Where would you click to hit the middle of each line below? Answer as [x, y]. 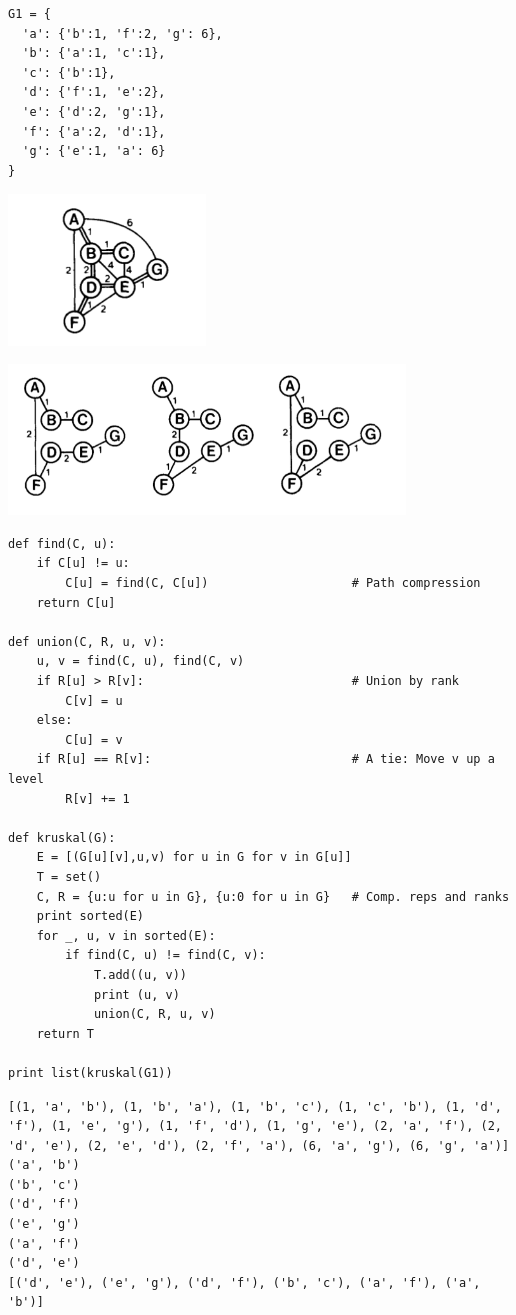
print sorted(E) [90, 916]
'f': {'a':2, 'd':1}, [94, 131]
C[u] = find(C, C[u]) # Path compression [273, 583]
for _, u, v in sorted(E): [126, 935]
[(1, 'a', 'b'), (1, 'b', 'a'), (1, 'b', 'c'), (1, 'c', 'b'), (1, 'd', [255, 1106]
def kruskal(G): [62, 837]
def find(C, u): [62, 543]
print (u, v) [136, 994]
